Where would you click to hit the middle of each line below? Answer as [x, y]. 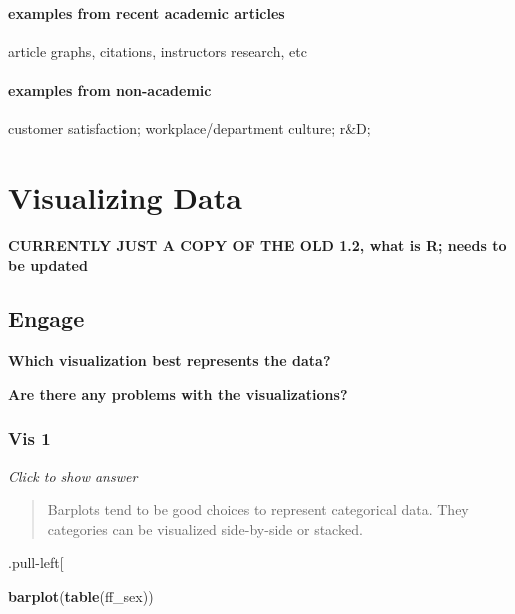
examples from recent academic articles [146, 12]
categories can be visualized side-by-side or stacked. [205, 528]
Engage [46, 318]
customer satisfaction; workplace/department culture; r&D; [189, 128]
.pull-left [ [36, 562]
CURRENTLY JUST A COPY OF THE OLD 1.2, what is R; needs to [257, 244]
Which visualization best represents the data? [169, 360]
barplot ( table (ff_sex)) [81, 596]
